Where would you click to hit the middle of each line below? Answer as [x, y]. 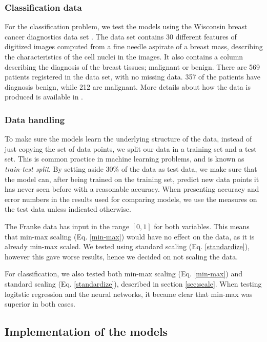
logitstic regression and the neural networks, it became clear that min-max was [129, 294]
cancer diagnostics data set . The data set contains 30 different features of [121, 36]
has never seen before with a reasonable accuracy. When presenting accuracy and [132, 189]
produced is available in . [44, 97]
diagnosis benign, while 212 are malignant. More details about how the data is [128, 86]
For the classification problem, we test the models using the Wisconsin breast [126, 26]
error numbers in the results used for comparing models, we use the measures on [131, 199]
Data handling [35, 119]
